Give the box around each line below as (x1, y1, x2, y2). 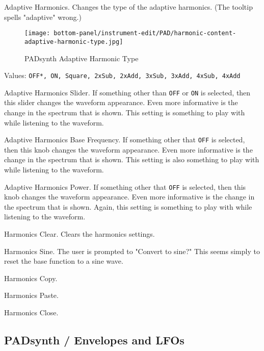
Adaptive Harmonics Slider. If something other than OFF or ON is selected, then (4, 87, 251, 97)
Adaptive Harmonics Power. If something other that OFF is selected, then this (4, 181, 246, 192)
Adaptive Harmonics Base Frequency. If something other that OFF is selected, (4, 134, 245, 145)
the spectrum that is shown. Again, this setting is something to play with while (4, 201, 252, 212)
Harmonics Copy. (4, 272, 58, 283)
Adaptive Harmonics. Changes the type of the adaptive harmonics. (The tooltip (4, 2, 253, 12)
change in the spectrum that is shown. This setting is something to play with (4, 107, 245, 117)
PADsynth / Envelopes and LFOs (4, 332, 184, 348)
